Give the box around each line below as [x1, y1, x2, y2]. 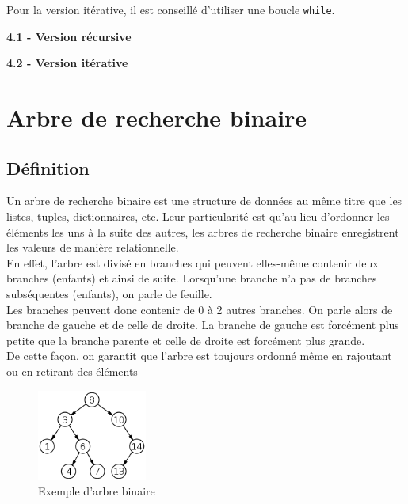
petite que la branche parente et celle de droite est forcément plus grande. [6, 332, 365, 348]
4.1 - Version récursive [6, 28, 132, 44]
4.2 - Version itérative [6, 55, 128, 71]
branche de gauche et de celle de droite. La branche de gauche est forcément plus [6, 316, 399, 333]
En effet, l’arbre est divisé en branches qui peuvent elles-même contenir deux [6, 254, 379, 271]
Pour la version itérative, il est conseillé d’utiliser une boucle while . [6, 2, 335, 17]
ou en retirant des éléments [6, 362, 138, 379]
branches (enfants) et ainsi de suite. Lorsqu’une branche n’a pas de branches [6, 270, 377, 286]
